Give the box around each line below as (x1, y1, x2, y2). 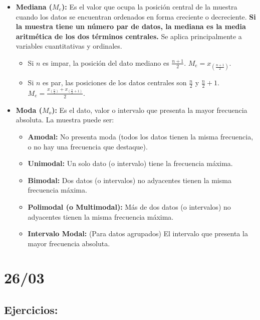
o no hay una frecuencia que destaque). (28, 141, 148, 151)
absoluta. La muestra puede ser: (16, 114, 114, 125)
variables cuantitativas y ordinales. (16, 41, 122, 51)
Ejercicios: (4, 302, 58, 317)
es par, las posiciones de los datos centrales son (43, 77, 187, 88)
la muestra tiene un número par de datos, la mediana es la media (16, 21, 246, 32)
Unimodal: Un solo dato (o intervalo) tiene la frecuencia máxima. (28, 158, 233, 169)
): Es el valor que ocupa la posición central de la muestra (62, 2, 237, 12)
